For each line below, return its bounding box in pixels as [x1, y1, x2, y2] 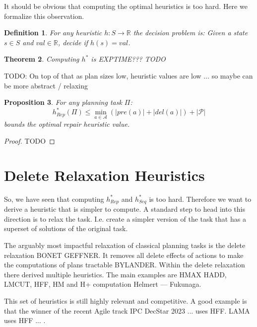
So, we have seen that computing [4, 193, 104, 204]
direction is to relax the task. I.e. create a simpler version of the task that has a [4, 213, 246, 224]
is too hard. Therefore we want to [149, 193, 252, 204]
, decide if [58, 37, 88, 47]
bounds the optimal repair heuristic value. [4, 119, 130, 129]
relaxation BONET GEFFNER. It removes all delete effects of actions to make [4, 249, 244, 260]
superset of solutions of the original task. [4, 223, 128, 234]
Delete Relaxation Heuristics [4, 164, 205, 185]
